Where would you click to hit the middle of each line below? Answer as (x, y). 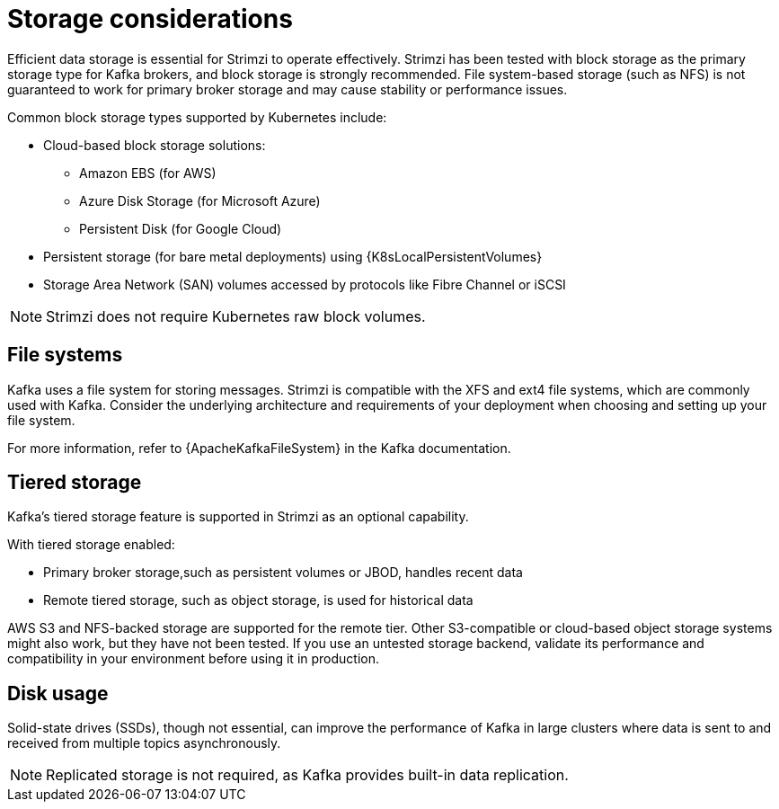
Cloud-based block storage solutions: (155, 145)
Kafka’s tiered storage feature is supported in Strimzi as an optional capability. (238, 517)
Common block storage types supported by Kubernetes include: (197, 117)
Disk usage (58, 693)
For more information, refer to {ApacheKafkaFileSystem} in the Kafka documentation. (259, 448)
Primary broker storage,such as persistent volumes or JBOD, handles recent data (283, 573)
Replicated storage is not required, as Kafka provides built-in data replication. (307, 775)
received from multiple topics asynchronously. (144, 743)
